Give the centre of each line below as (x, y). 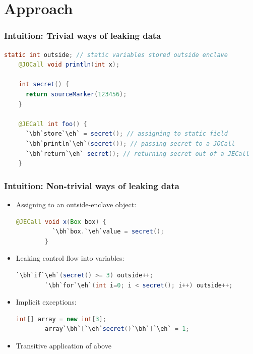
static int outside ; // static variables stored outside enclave (116, 55)
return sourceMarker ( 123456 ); (76, 94)
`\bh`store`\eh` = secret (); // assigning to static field (126, 134)
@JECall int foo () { (53, 124)
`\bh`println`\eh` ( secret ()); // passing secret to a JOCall (130, 143)
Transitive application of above (64, 345)
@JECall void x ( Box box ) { (61, 222)
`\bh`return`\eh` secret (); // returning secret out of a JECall (137, 154)
